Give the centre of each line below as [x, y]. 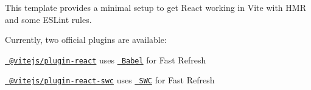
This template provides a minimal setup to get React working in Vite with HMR [155, 7]
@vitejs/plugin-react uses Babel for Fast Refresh [108, 59]
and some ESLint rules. [48, 19]
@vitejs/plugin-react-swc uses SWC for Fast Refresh [112, 80]
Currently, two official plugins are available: [86, 40]
